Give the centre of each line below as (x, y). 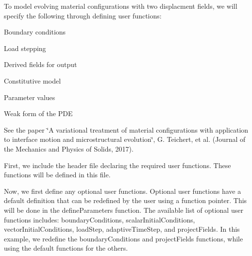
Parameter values (30, 97)
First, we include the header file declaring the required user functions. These (118, 165)
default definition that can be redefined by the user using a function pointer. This (126, 200)
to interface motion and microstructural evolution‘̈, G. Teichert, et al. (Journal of (125, 139)
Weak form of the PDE (38, 113)
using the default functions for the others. (66, 248)
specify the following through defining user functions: (83, 15)
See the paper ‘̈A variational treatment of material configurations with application (126, 129)
